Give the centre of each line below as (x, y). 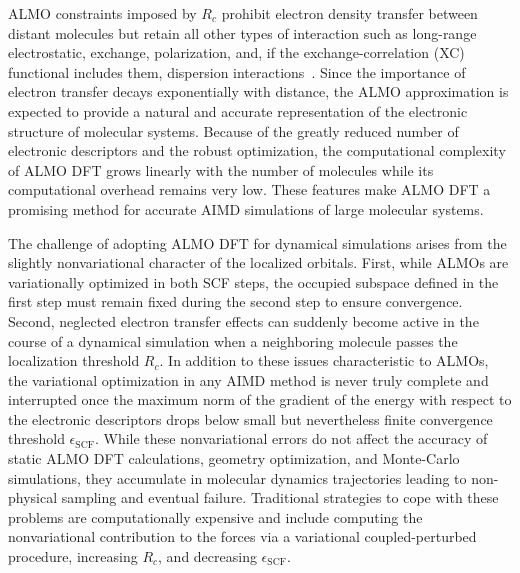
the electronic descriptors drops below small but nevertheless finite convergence (250, 418)
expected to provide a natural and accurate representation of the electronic (238, 110)
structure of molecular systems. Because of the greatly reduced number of (233, 130)
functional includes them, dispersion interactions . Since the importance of (237, 71)
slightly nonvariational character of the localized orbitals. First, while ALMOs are (258, 262)
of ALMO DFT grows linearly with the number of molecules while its (221, 169)
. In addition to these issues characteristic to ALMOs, (324, 360)
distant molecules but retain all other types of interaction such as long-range (242, 32)
